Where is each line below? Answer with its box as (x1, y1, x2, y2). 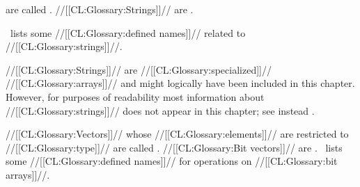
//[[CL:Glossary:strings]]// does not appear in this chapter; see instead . (6, 103, 315, 117)
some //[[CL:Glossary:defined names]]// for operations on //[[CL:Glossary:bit (6, 154, 338, 168)
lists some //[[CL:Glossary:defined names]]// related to (10, 25, 246, 40)
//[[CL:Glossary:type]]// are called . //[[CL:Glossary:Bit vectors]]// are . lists (6, 140, 343, 154)
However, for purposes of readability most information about (6, 89, 265, 104)
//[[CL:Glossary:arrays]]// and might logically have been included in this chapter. (6, 76, 355, 90)
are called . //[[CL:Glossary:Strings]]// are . (6, 2, 194, 16)
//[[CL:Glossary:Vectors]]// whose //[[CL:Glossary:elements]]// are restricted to (6, 127, 349, 141)
